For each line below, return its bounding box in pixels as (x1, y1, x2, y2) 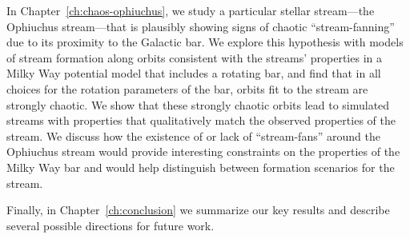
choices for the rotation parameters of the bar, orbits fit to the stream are (6, 80, 368, 97)
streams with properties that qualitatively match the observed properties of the (6, 112, 396, 129)
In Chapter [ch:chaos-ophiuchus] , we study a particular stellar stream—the (6, 2, 375, 18)
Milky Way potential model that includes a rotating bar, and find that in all (6, 65, 381, 82)
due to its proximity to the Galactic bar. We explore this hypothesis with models (6, 34, 404, 50)
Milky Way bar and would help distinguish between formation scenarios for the (6, 158, 395, 175)
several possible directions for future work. (6, 217, 215, 233)
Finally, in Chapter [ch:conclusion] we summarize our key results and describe (6, 201, 390, 218)
